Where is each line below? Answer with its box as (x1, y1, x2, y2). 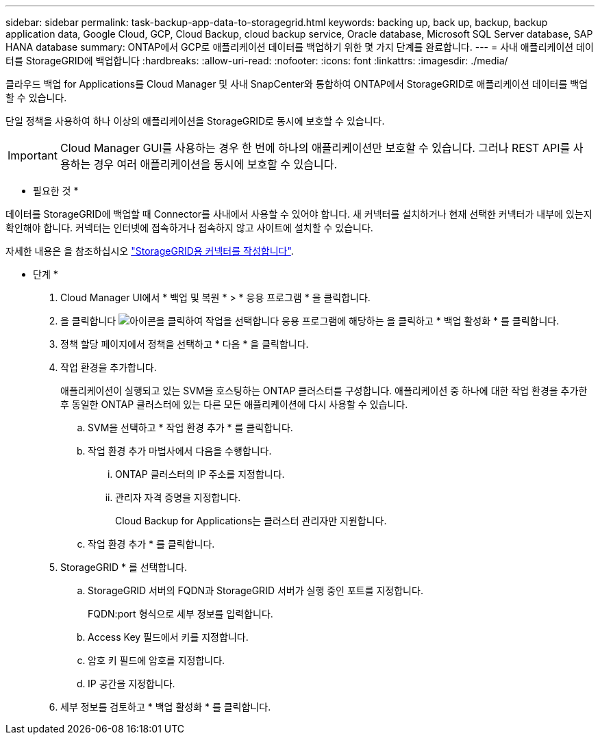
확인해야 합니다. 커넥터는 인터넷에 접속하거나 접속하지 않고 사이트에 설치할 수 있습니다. (5, 222, 373, 233)
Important (8, 149, 58, 162)
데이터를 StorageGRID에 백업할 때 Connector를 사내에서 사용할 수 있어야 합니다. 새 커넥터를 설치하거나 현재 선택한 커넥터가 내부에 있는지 (5, 208, 592, 220)
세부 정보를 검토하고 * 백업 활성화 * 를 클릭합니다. (60, 701, 271, 713)
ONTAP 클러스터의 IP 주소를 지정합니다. (115, 468, 285, 480)
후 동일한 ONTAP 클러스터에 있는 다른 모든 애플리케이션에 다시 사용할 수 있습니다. (60, 398, 408, 410)
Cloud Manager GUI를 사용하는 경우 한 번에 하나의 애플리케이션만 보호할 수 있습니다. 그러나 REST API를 (60, 141, 571, 155)
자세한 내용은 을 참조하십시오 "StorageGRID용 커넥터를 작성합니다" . (5, 245, 294, 257)
